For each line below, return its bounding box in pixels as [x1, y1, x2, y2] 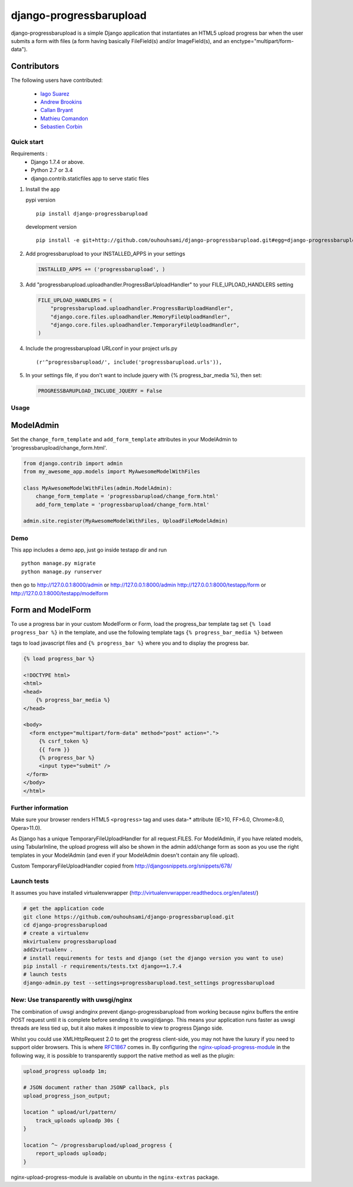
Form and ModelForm [11, 605, 91, 615]
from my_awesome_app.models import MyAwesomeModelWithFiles [23, 468, 201, 474]
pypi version [25, 196, 56, 203]
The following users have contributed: [11, 77, 103, 84]
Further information [11, 803, 69, 812]
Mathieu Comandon [40, 115, 88, 122]
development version [25, 223, 77, 230]
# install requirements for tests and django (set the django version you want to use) [23, 955, 284, 961]
